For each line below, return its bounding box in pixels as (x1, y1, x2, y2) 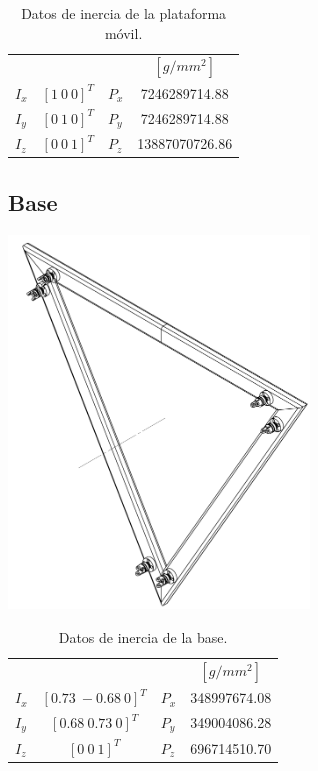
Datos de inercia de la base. (58, 626, 228, 647)
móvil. (104, 22, 143, 43)
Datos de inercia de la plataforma (21, 3, 227, 23)
